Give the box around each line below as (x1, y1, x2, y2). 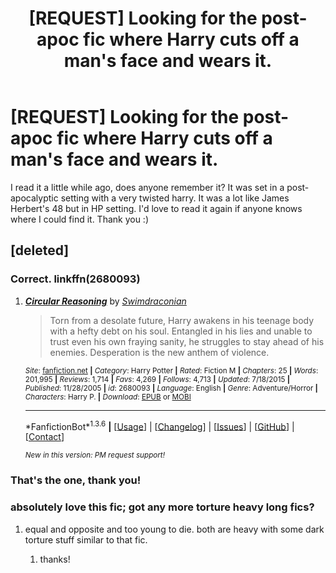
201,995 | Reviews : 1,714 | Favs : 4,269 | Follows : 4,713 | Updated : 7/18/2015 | (24, 374, 290, 384)
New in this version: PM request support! (24, 450, 166, 461)
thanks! (39, 553, 71, 565)
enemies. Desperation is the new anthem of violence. (49, 346, 270, 358)
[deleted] (10, 242, 70, 259)
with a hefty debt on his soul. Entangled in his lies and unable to (49, 325, 313, 337)
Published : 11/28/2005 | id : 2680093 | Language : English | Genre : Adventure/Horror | (24, 383, 318, 393)
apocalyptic (10, 192, 59, 204)
